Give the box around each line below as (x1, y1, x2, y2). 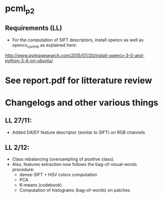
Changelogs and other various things (5, 97, 159, 108)
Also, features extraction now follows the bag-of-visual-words (12, 162, 137, 167)
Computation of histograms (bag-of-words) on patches (19, 187, 130, 193)
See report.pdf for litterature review (5, 75, 152, 86)
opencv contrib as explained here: (12, 42, 77, 49)
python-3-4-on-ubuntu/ (5, 58, 53, 64)
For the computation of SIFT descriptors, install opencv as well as (12, 37, 144, 43)
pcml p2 (5, 3, 35, 16)
